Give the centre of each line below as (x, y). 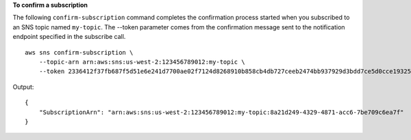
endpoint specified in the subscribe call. (69, 37)
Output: (23, 87)
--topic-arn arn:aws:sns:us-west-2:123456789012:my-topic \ (142, 62)
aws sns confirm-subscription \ (79, 52)
